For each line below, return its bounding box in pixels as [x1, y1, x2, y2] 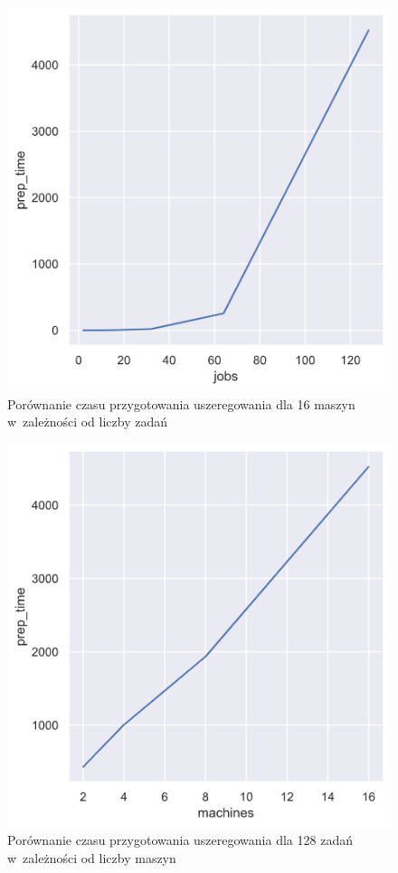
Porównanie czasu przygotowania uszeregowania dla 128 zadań [7, 830, 353, 849]
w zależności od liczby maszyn [7, 848, 176, 867]
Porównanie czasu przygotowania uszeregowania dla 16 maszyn [7, 394, 355, 413]
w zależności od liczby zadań [7, 412, 168, 431]
